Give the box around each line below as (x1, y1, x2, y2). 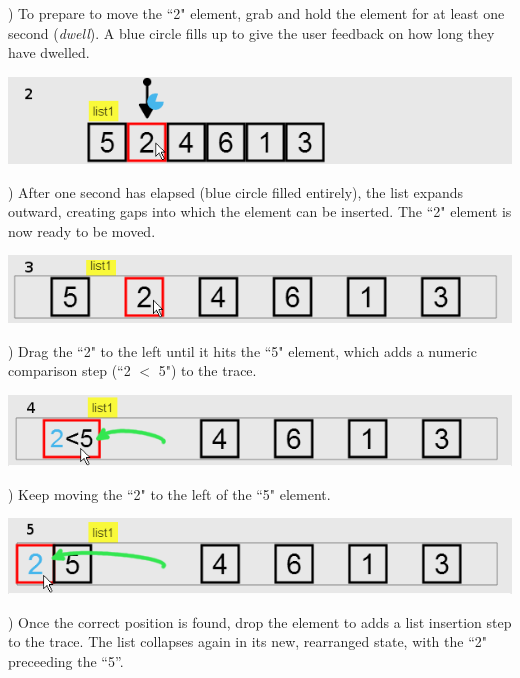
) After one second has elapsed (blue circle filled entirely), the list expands (8, 181, 464, 202)
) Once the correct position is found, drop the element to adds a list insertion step (8, 611, 512, 632)
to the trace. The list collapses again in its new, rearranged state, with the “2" (8, 631, 488, 652)
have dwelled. (8, 42, 90, 63)
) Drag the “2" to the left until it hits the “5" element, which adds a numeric (8, 340, 477, 361)
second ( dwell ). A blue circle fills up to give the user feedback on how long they (8, 22, 495, 43)
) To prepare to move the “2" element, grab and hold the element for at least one (8, 3, 505, 23)
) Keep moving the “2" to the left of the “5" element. (8, 483, 331, 504)
